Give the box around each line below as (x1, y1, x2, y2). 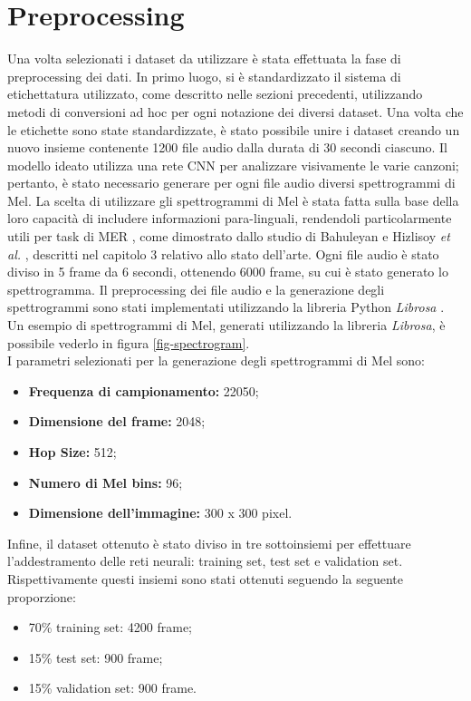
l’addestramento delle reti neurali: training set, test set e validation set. (7, 551, 403, 570)
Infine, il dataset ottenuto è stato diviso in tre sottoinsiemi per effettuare (7, 533, 411, 552)
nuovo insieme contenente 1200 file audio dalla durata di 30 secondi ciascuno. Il (7, 138, 447, 157)
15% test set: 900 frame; (28, 647, 163, 667)
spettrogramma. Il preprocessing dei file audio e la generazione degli (7, 279, 385, 298)
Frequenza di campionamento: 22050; (28, 381, 259, 400)
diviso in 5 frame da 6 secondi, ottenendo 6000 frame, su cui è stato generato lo (7, 262, 448, 281)
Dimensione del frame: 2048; (28, 412, 206, 431)
